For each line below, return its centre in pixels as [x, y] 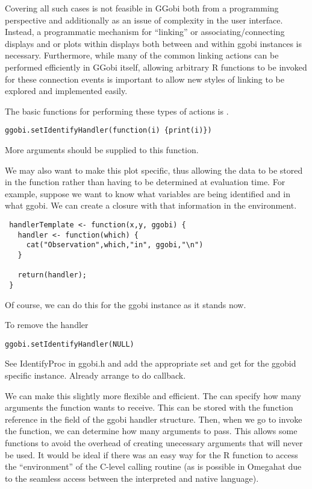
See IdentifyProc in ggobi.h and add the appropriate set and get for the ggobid [151, 363]
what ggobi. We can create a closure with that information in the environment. [151, 205]
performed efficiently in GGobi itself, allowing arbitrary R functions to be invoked [156, 67]
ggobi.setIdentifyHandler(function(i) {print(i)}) [108, 131]
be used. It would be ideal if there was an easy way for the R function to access [151, 454]
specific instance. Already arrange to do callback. [95, 375]
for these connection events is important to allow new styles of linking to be [145, 79]
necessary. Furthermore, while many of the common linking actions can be [142, 55]
